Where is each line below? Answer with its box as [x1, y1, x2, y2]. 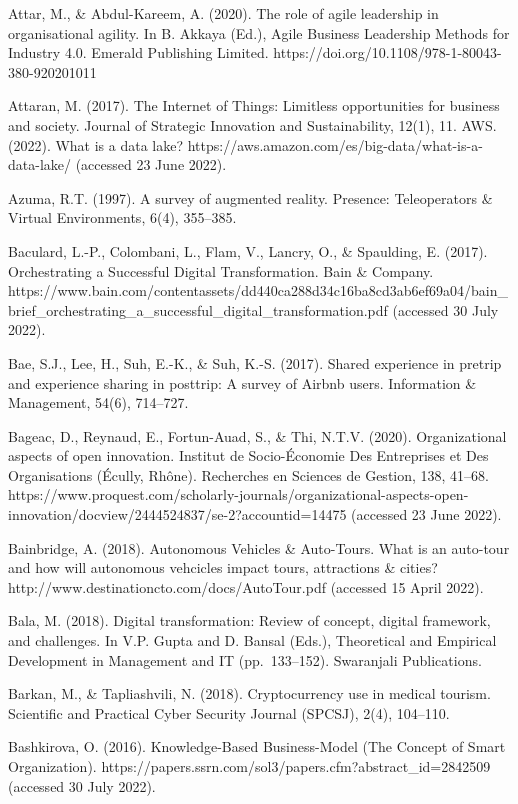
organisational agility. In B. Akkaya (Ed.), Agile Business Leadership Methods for [8, 22, 510, 43]
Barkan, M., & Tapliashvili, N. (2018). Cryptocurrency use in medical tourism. [8, 683, 491, 704]
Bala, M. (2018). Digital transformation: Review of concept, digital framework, [8, 610, 491, 631]
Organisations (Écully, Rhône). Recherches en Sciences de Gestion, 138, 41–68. [8, 464, 490, 485]
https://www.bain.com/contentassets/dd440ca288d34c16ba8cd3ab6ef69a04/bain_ [8, 280, 509, 301]
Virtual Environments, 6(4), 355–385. [8, 207, 237, 228]
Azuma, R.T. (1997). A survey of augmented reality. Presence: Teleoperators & [8, 187, 493, 208]
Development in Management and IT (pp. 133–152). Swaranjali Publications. [8, 649, 482, 670]
